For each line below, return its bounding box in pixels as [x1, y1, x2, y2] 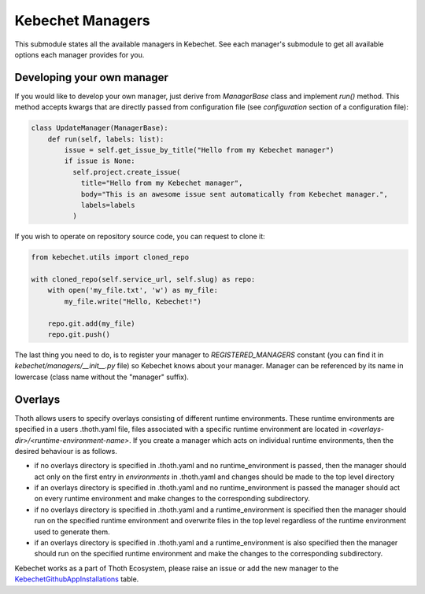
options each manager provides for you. [14, 50, 145, 59]
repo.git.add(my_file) [47, 319, 135, 328]
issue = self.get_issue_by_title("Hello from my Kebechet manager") [64, 146, 334, 154]
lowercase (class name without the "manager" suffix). [14, 372, 189, 382]
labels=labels [80, 201, 135, 209]
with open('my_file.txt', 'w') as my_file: [47, 286, 218, 295]
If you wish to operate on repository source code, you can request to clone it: [14, 232, 265, 242]
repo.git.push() [47, 330, 110, 339]
